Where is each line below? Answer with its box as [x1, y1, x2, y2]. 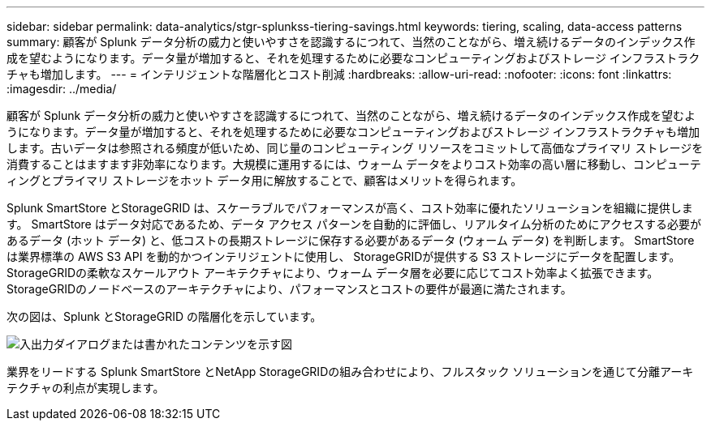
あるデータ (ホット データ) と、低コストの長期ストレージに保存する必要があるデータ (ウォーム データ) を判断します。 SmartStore [6, 233, 695, 247]
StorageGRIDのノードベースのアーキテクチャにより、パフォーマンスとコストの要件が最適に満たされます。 [6, 282, 572, 296]
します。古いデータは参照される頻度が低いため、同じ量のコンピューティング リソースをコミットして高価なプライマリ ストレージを [6, 141, 704, 155]
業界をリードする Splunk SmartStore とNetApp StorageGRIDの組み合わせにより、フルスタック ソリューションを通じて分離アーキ [6, 365, 694, 378]
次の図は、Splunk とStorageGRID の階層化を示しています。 [6, 310, 322, 323]
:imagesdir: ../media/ [6, 82, 117, 96]
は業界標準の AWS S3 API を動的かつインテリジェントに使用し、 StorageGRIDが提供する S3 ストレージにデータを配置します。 [6, 250, 681, 263]
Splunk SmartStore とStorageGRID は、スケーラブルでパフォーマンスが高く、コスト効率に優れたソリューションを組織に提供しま [6, 201, 693, 215]
